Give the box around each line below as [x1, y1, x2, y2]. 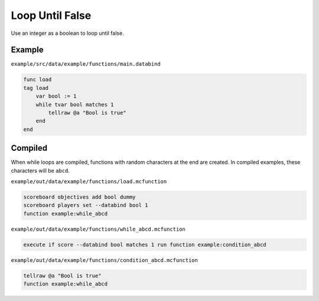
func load [23, 76, 52, 83]
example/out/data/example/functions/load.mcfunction [11, 178, 167, 185]
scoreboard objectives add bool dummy [23, 194, 136, 200]
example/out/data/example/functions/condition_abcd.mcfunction [11, 257, 198, 263]
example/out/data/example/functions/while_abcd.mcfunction [11, 225, 186, 232]
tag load [23, 85, 49, 91]
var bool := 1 [35, 93, 77, 100]
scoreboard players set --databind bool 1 [23, 202, 148, 209]
